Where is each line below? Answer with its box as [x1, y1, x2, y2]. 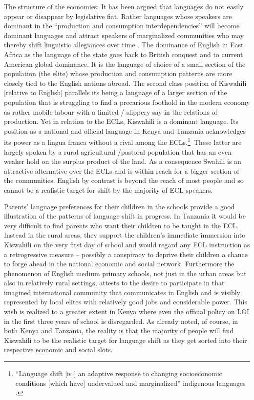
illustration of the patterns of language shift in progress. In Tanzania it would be [4, 211, 246, 221]
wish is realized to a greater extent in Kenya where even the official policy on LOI [4, 306, 250, 317]
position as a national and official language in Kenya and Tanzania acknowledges [4, 125, 246, 136]
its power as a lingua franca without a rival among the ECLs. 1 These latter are [4, 136, 242, 147]
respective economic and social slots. [4, 344, 113, 355]
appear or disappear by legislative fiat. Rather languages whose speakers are [4, 11, 232, 21]
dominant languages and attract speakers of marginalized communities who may [4, 30, 244, 40]
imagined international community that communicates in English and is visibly [4, 287, 240, 297]
